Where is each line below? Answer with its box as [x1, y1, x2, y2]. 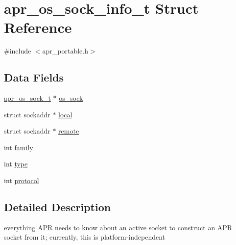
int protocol [4, 175, 39, 186]
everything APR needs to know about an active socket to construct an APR [4, 222, 233, 232]
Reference [4, 17, 72, 37]
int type [4, 159, 28, 169]
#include [4, 46, 31, 56]
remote [58, 126, 79, 136]
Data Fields [4, 70, 64, 85]
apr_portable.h [42, 46, 89, 56]
